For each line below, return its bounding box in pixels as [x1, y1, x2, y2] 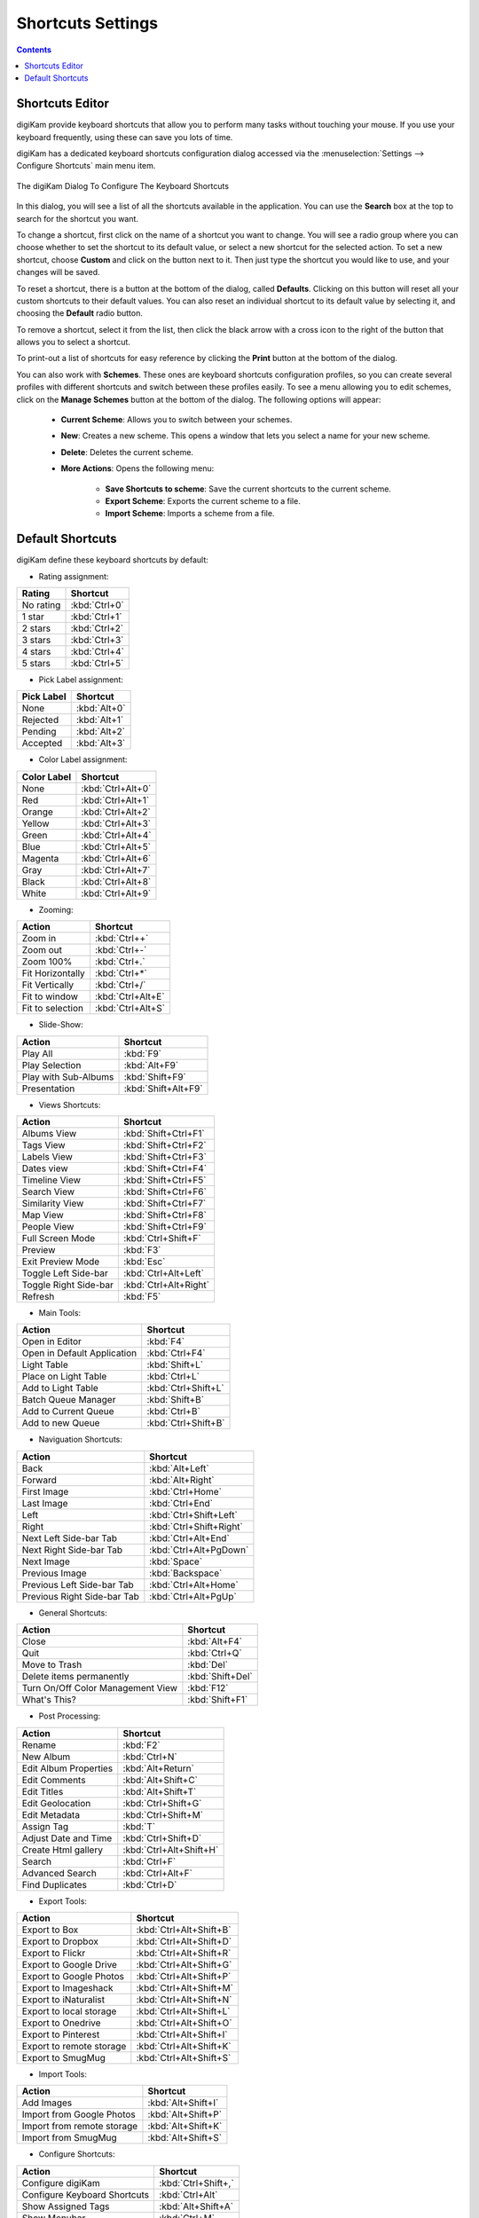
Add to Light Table [21, 1382, 99, 1395]
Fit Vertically [21, 979, 75, 991]
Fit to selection [21, 1003, 84, 1015]
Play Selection [21, 1058, 82, 1071]
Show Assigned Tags [21, 2200, 110, 2213]
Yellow [21, 817, 50, 830]
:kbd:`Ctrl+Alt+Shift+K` [136, 2040, 232, 2052]
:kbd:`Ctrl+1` [70, 610, 122, 623]
